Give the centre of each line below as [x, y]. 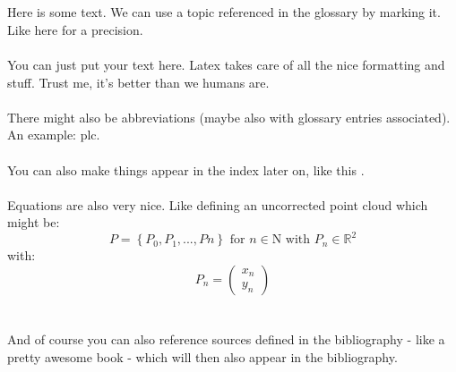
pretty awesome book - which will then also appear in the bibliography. [202, 356]
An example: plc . [54, 135]
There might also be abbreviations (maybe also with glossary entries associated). [229, 117]
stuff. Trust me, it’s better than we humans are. [138, 82]
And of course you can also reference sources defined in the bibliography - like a [226, 339]
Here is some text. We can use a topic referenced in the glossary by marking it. [224, 12]
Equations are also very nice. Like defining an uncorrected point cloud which [218, 204]
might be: [34, 222]
